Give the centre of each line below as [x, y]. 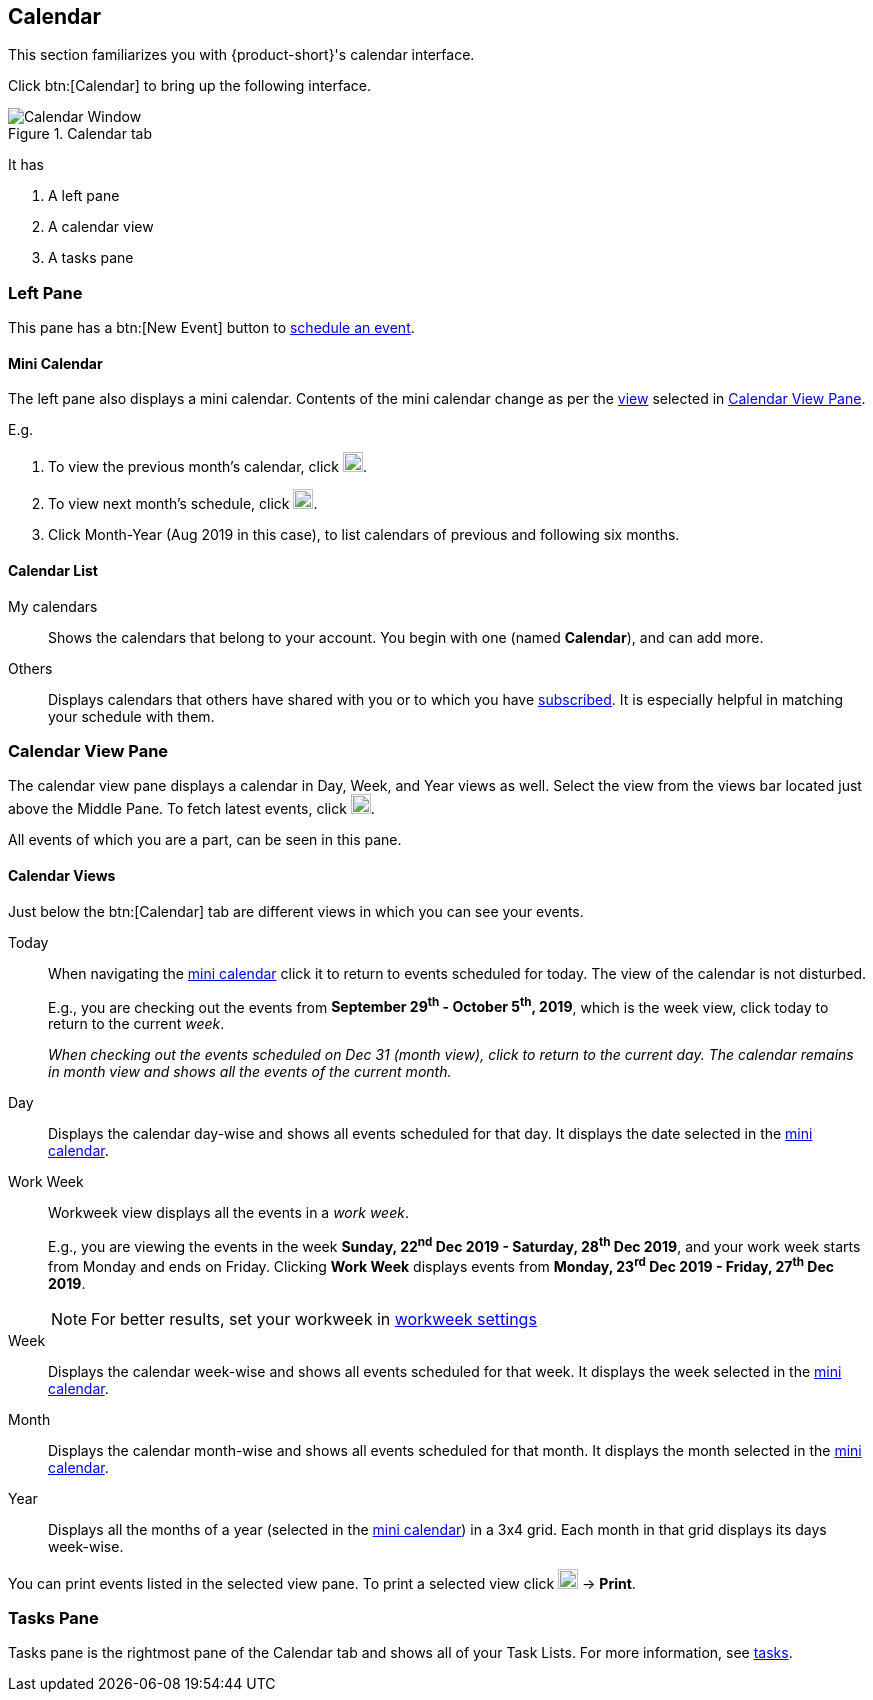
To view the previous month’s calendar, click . [208, 467]
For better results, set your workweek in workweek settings [314, 1318]
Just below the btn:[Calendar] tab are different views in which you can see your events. [296, 911]
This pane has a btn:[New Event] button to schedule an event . [211, 328]
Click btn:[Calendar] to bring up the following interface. [190, 86]
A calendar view [101, 227]
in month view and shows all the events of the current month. [250, 1072]
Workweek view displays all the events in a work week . [228, 1213]
